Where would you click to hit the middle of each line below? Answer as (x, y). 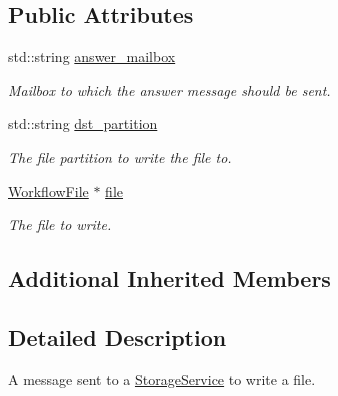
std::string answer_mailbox (92, 56)
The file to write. (60, 224)
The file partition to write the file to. (120, 156)
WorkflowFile (48, 190)
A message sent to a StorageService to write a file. (162, 378)
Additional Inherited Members (169, 278)
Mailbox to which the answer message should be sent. (169, 89)
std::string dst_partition (83, 123)
